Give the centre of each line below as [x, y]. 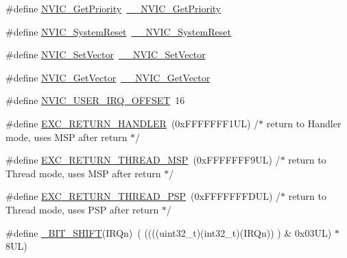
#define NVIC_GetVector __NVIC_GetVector [108, 77]
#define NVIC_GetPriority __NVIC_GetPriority [113, 8]
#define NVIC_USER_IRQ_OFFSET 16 [95, 100]
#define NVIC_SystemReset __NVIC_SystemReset [118, 31]
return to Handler [304, 123]
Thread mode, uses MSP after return [83, 173]
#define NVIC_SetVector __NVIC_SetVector [106, 54]
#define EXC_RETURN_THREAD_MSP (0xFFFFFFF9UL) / [143, 160]
